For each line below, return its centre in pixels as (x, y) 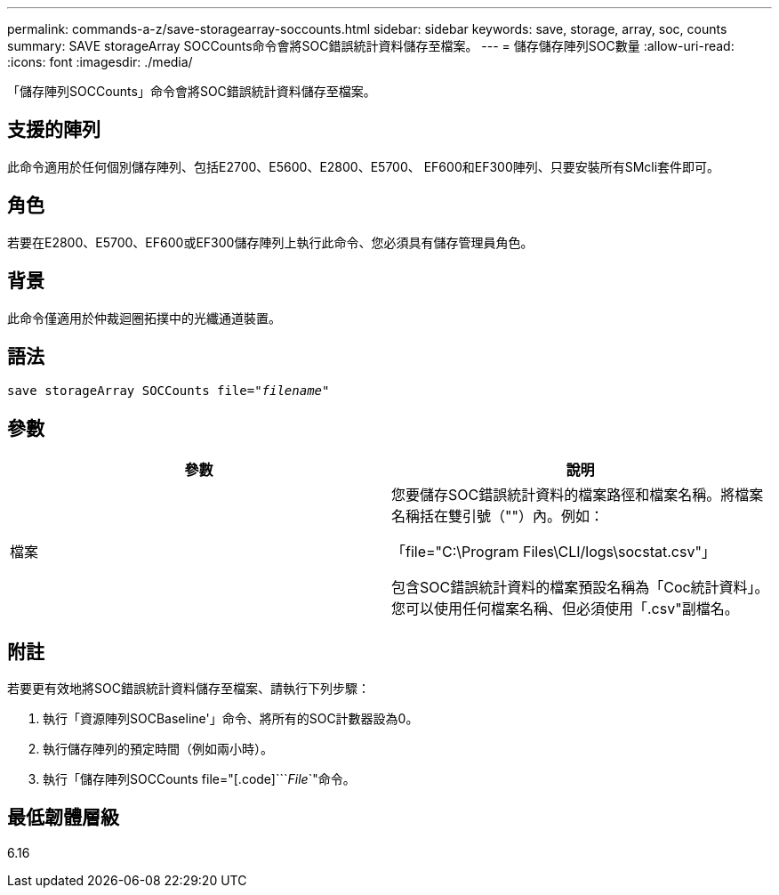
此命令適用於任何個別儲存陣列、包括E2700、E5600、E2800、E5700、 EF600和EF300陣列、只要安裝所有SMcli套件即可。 (364, 166)
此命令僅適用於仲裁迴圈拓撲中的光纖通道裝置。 (144, 318)
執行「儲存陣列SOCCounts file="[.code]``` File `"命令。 (199, 779)
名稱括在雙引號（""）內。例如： (498, 516)
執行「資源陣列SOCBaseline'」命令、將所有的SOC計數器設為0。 (231, 719)
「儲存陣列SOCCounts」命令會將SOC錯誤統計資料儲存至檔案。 (192, 91)
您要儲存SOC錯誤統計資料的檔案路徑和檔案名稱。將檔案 (578, 495)
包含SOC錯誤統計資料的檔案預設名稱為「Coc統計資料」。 (580, 588)
